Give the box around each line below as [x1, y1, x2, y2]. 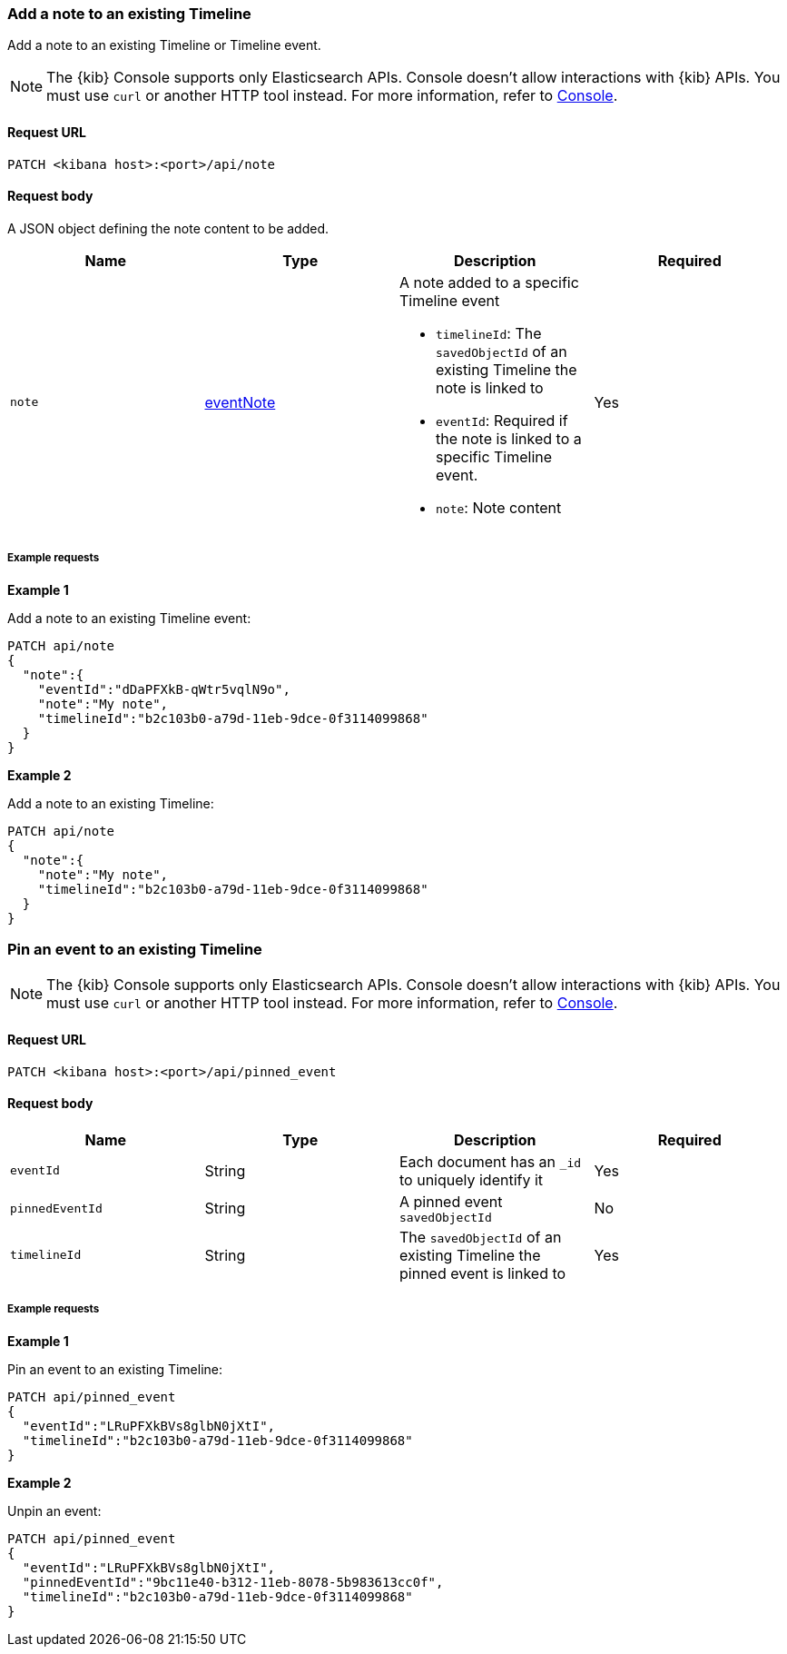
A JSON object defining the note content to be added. [7, 220, 330, 236]
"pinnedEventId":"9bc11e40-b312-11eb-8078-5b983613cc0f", [22, 1574, 444, 1590]
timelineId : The [436, 323, 542, 342]
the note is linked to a [436, 429, 582, 448]
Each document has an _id [399, 1152, 582, 1171]
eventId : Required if [436, 411, 568, 430]
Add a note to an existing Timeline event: [7, 609, 251, 626]
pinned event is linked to [399, 1263, 566, 1283]
